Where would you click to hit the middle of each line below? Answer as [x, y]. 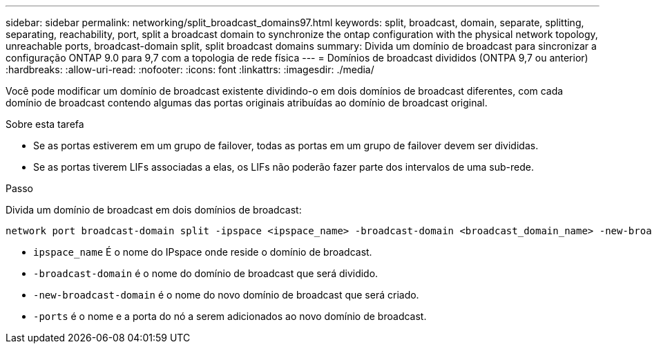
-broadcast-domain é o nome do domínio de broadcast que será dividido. [206, 273]
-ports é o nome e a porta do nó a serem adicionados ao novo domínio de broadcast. [230, 316]
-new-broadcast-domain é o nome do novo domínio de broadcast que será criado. [226, 295]
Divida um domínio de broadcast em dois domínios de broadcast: [154, 210]
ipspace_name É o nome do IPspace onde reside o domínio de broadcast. [203, 252]
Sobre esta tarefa [45, 124]
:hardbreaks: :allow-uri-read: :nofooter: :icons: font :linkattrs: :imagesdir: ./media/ [190, 69]
